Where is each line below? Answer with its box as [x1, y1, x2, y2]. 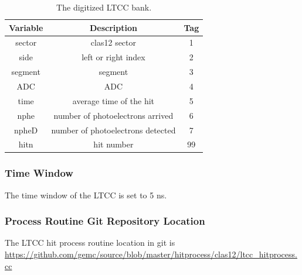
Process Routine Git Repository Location [5, 214, 205, 228]
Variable [9, 21, 43, 33]
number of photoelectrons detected [51, 123, 176, 136]
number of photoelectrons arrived [53, 109, 174, 121]
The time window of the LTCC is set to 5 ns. [5, 188, 167, 201]
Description [89, 21, 137, 33]
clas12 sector [90, 36, 137, 49]
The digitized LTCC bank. [56, 1, 152, 13]
